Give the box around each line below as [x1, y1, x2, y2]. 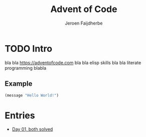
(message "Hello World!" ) [5, 93, 59, 98]
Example [5, 79, 33, 88]
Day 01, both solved [12, 126, 53, 132]
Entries [5, 109, 36, 121]
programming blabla [5, 65, 47, 71]
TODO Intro [5, 43, 53, 54]
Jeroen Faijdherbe [65, 20, 103, 26]
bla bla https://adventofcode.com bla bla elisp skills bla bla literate [5, 59, 141, 66]
